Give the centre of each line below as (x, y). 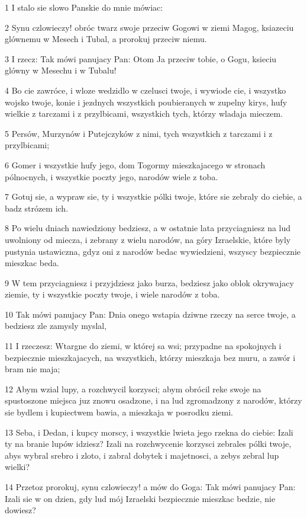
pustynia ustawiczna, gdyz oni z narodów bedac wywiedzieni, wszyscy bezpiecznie (153, 251)
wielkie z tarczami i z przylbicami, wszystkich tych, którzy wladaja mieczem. (144, 113)
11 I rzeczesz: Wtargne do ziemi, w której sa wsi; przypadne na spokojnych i (143, 346)
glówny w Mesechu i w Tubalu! (61, 70)
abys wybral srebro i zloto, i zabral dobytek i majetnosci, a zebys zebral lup (142, 455)
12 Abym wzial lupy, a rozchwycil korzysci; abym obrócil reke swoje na (133, 388)
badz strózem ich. (37, 208)
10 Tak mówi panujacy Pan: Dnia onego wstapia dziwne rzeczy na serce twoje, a (150, 314)
